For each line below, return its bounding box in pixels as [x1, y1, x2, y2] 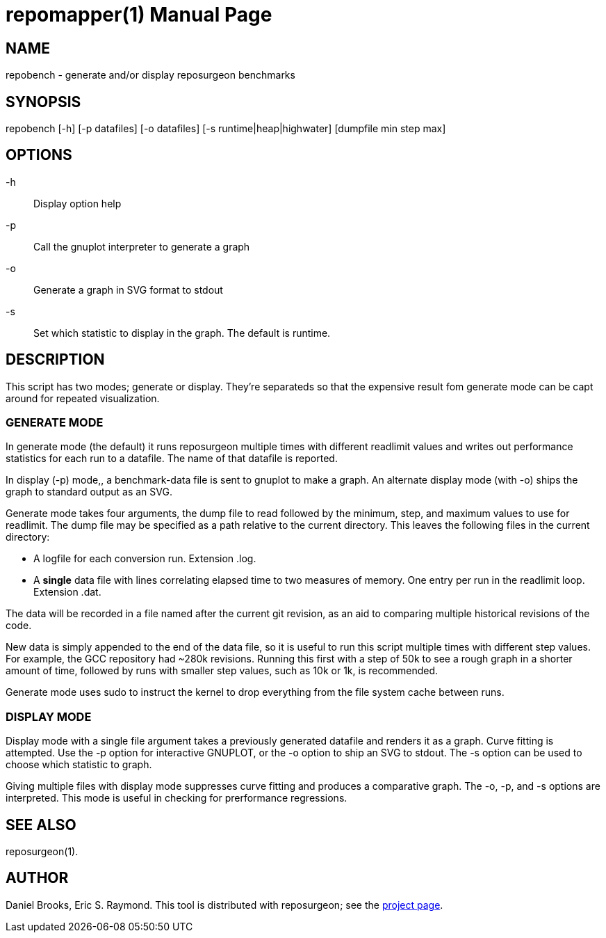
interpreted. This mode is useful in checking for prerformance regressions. [6, 792, 347, 804]
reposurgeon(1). [6, 845, 79, 858]
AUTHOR [6, 869, 69, 887]
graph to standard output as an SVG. [6, 486, 172, 498]
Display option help [33, 197, 122, 209]
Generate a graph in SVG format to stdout [33, 283, 223, 296]
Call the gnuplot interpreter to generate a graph [33, 240, 250, 253]
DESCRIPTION [6, 351, 105, 369]
